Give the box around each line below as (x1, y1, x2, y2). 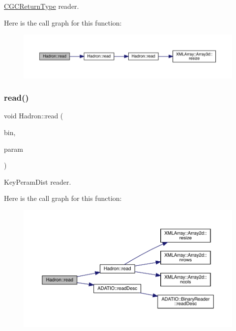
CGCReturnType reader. (4, 1, 79, 11)
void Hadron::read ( (4, 110, 63, 121)
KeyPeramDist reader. (4, 176, 71, 187)
